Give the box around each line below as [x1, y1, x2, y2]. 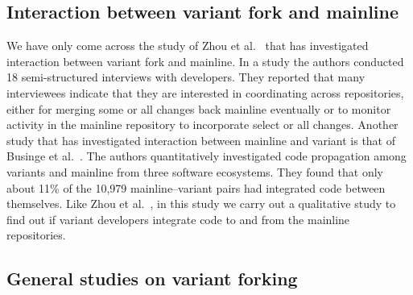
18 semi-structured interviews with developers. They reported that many [6, 69, 366, 85]
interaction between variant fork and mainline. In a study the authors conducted [6, 52, 404, 69]
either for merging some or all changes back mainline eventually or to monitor [6, 100, 391, 117]
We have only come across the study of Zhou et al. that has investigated [6, 37, 369, 54]
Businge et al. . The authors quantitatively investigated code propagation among [6, 147, 407, 164]
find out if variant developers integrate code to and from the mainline [6, 210, 350, 227]
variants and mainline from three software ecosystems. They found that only [6, 163, 383, 180]
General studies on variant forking [6, 266, 298, 291]
